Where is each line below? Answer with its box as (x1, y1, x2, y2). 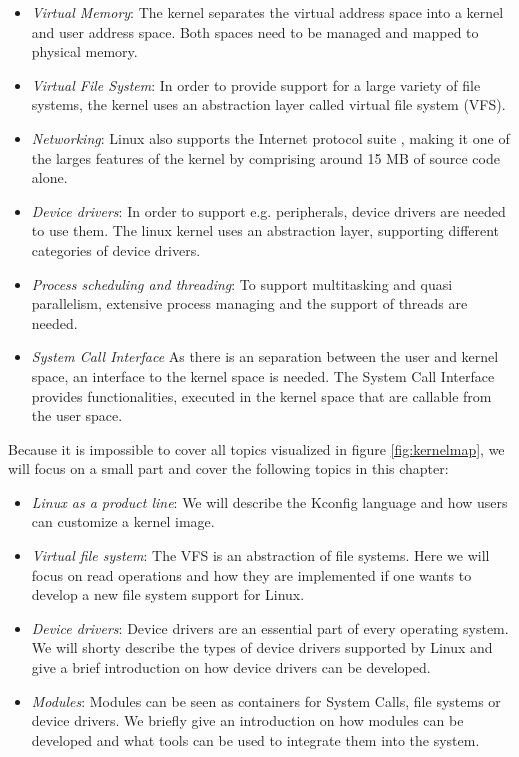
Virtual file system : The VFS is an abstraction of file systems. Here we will (31, 545, 490, 566)
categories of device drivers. (31, 239, 201, 260)
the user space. (31, 405, 123, 426)
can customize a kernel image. (31, 511, 215, 532)
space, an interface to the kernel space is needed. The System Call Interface (31, 365, 495, 386)
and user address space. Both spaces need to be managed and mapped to (31, 21, 479, 42)
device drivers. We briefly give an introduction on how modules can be (31, 710, 464, 731)
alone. (31, 167, 68, 188)
